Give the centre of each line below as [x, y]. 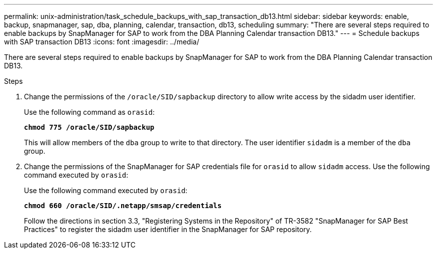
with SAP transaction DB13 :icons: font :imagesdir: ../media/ [102, 42]
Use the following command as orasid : [89, 112]
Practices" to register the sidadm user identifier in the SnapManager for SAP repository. [168, 229]
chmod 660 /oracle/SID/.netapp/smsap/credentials [123, 206]
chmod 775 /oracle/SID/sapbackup [89, 127]
